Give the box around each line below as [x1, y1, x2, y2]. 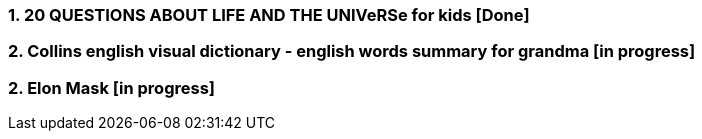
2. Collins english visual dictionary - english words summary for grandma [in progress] [8, 41, 696, 62]
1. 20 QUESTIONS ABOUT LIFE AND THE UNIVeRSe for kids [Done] [8, 5, 530, 25]
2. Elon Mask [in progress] [8, 77, 215, 98]
